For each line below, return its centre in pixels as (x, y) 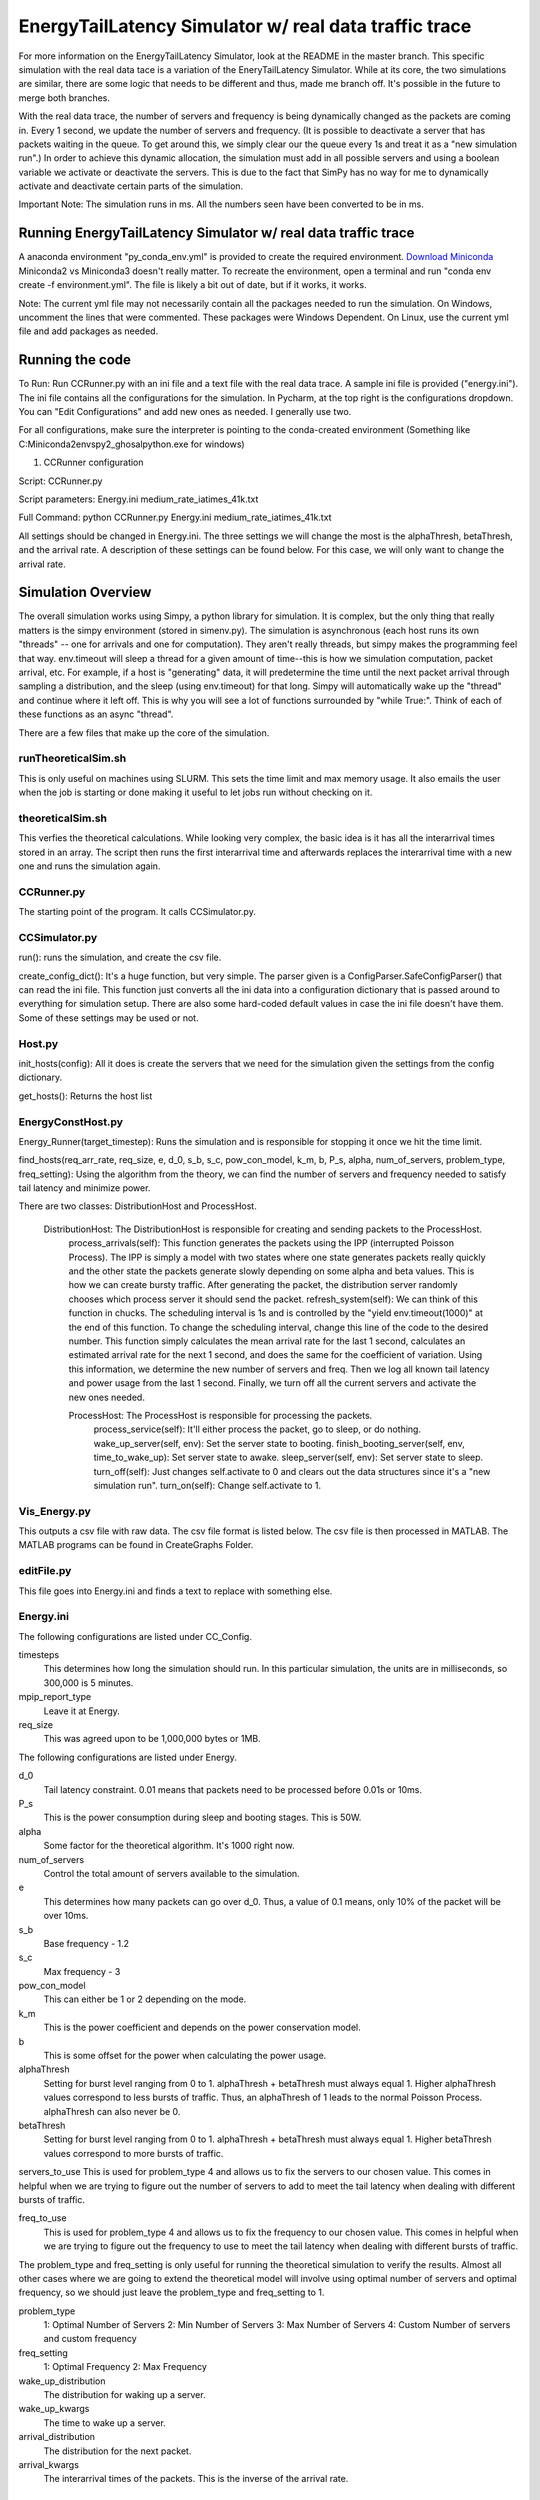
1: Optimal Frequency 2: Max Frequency (125, 2367)
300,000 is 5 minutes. (88, 1682)
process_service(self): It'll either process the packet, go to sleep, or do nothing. (257, 1429)
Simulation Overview (85, 592)
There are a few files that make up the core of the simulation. (144, 732)
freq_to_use (42, 2218)
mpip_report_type (55, 1697)
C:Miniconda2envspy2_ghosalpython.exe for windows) (131, 444)
